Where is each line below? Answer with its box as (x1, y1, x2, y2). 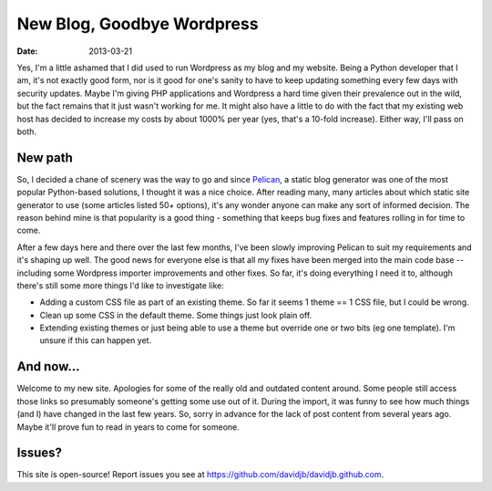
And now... (16, 359, 80, 374)
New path (16, 150, 73, 165)
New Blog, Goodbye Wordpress (16, 14, 259, 34)
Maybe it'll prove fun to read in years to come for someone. (16, 421, 241, 433)
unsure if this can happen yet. (39, 335, 152, 346)
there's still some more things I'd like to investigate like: (16, 279, 225, 291)
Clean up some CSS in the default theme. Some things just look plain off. (39, 309, 313, 320)
